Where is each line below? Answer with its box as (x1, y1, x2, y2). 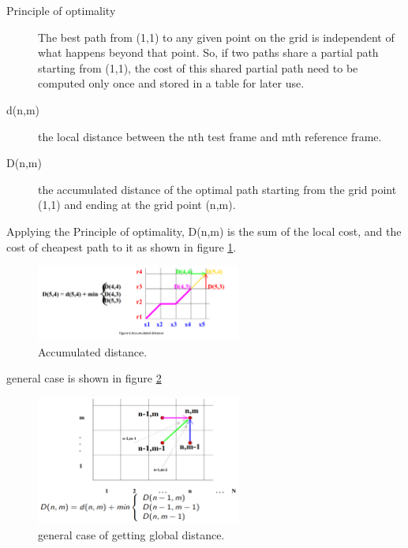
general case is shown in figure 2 (6, 370, 162, 386)
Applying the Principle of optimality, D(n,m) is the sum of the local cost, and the (6, 222, 402, 239)
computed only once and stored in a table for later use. (38, 75, 305, 91)
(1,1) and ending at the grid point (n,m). (38, 196, 236, 213)
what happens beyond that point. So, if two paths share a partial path (38, 44, 379, 61)
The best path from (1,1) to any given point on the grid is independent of (38, 28, 395, 45)
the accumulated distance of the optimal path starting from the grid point (38, 181, 397, 197)
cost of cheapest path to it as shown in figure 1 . (6, 238, 237, 255)
